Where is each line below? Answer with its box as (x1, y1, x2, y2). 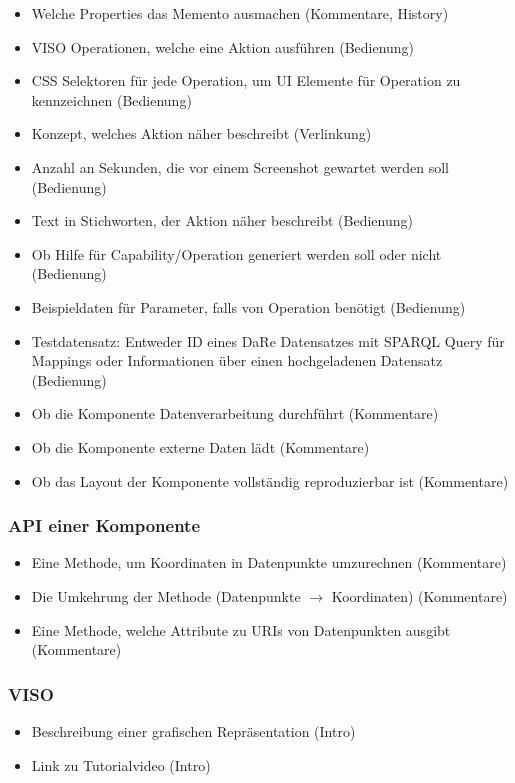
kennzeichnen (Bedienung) (31, 89, 192, 110)
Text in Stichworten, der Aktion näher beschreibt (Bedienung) (31, 210, 413, 231)
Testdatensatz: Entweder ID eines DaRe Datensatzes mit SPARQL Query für (31, 330, 505, 351)
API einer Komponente (8, 513, 201, 538)
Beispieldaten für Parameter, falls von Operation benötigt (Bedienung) (31, 296, 466, 317)
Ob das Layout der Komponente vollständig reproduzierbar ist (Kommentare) (31, 470, 509, 491)
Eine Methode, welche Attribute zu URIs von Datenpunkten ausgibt (31, 619, 451, 640)
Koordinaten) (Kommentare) (331, 585, 508, 606)
